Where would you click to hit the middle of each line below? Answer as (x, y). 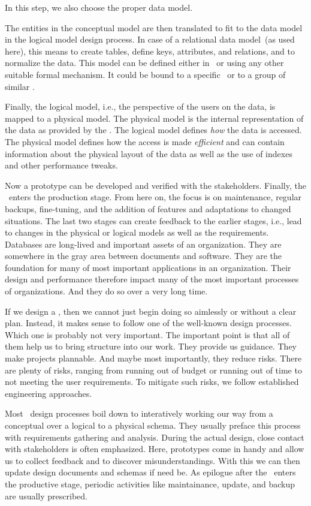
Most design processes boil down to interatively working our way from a (139, 413)
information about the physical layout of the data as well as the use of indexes (149, 153)
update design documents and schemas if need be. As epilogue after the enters (150, 472)
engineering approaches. (49, 393)
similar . (20, 86)
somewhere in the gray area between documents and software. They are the (143, 256)
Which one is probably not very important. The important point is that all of (147, 334)
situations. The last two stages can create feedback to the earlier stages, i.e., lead (153, 220)
